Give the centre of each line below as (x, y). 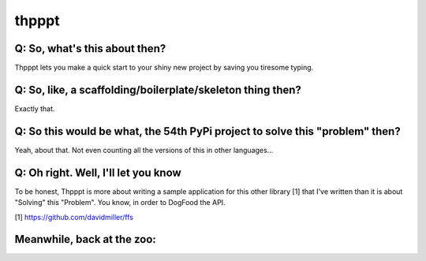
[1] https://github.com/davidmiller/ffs (74, 217)
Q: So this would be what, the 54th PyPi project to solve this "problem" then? (208, 131)
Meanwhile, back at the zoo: (86, 239)
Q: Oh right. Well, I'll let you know (98, 172)
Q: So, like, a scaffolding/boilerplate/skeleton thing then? (158, 89)
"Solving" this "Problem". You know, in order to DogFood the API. (120, 203)
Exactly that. (35, 108)
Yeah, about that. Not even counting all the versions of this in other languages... (144, 150)
